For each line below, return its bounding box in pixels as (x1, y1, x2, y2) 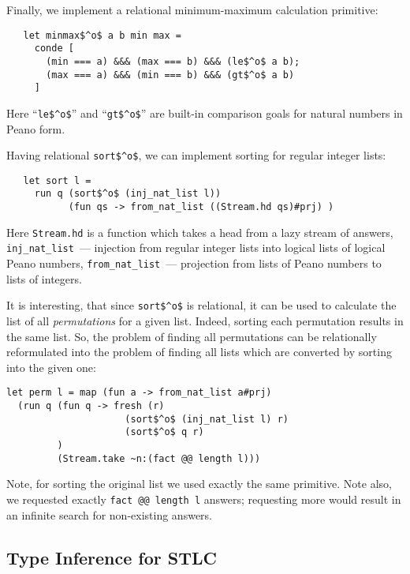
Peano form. (6, 120, 65, 137)
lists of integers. (6, 270, 82, 287)
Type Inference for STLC (6, 545, 218, 569)
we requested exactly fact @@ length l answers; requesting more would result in (6, 490, 401, 507)
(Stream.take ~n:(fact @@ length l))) (57, 452, 261, 464)
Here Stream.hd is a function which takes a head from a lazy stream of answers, (6, 223, 393, 240)
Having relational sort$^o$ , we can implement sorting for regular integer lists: (6, 147, 386, 163)
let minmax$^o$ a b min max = (23, 29, 181, 41)
